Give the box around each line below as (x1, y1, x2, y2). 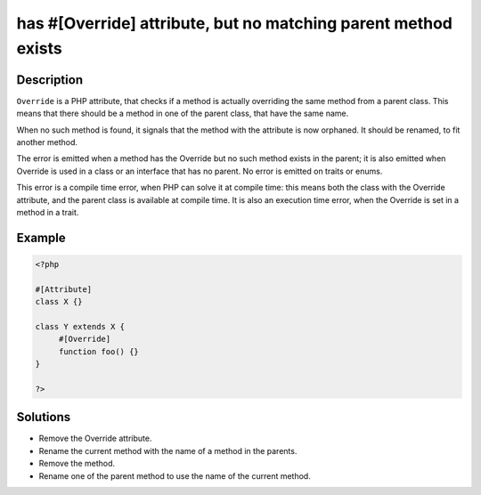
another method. (16, 137, 78, 148)
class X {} (35, 296, 83, 307)
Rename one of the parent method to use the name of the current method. (38, 470, 311, 481)
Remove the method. (38, 458, 116, 469)
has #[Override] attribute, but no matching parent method (16, 13, 453, 33)
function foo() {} (58, 346, 140, 356)
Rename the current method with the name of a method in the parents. (38, 445, 298, 456)
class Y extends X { (35, 321, 125, 331)
